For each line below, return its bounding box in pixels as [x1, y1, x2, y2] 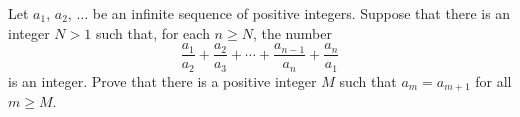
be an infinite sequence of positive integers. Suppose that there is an [92, 3, 511, 23]
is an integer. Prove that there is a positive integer [8, 70, 317, 91]
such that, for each [95, 22, 210, 43]
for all [475, 70, 512, 91]
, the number [252, 22, 332, 43]
